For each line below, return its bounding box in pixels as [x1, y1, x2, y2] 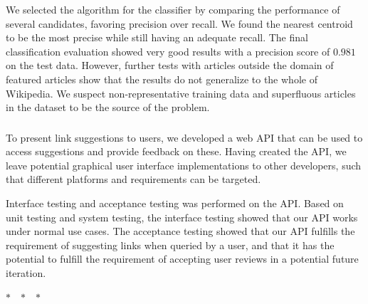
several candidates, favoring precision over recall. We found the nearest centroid [6, 16, 353, 31]
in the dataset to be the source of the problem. [6, 100, 210, 115]
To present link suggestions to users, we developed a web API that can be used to [6, 130, 363, 145]
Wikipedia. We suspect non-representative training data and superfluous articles [6, 85, 356, 100]
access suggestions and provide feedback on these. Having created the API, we [6, 144, 347, 159]
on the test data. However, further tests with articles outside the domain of [6, 58, 334, 73]
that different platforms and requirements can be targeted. [6, 172, 261, 187]
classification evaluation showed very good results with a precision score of [6, 43, 330, 58]
